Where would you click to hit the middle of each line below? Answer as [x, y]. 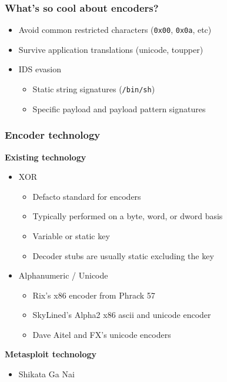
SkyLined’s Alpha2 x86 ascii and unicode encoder [122, 315]
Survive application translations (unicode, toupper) [111, 49]
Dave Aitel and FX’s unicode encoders [102, 334]
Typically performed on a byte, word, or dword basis [128, 216]
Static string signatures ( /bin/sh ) [94, 89]
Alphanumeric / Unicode [63, 275]
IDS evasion [40, 69]
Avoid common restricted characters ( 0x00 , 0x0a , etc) [115, 30]
